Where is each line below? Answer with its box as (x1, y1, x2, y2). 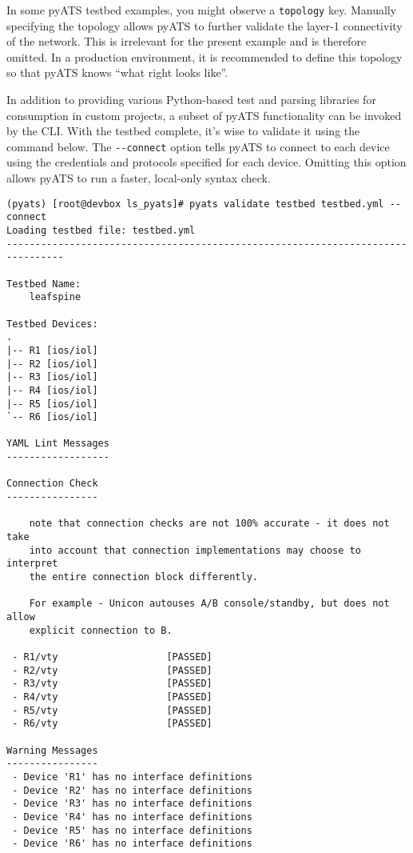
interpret (6, 558, 58, 570)
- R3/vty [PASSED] (12, 678, 212, 690)
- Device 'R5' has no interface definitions (12, 824, 252, 836)
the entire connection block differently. (29, 571, 258, 583)
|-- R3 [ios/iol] (6, 371, 98, 383)
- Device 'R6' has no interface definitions (12, 838, 252, 850)
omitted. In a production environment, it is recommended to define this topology (6, 48, 403, 65)
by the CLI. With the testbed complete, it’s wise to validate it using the (6, 122, 360, 139)
